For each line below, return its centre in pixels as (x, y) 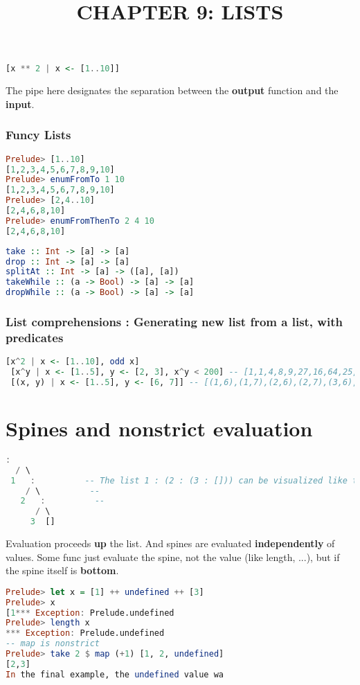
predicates (35, 337)
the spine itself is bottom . (62, 570)
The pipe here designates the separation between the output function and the (172, 90)
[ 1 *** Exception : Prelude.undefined (90, 613)
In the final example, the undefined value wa (115, 674)
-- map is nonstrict (53, 644)
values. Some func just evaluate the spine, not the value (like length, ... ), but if (173, 557)
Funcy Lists (38, 135)
